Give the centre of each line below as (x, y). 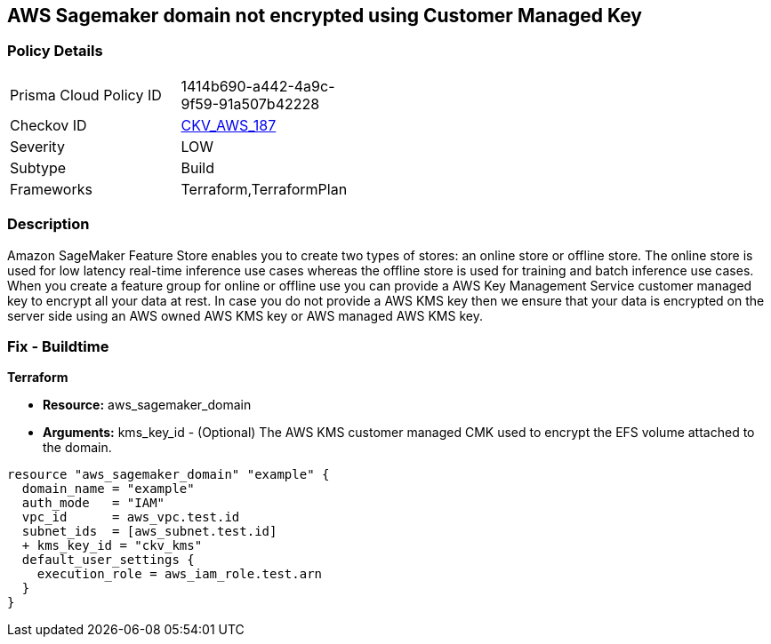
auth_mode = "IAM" (93, 503)
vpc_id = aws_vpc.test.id (131, 517)
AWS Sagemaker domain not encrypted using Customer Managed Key (325, 16)
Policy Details (55, 51)
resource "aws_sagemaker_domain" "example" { (169, 475)
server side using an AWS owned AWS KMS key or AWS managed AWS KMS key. (245, 315)
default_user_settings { (108, 560)
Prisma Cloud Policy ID (86, 95)
